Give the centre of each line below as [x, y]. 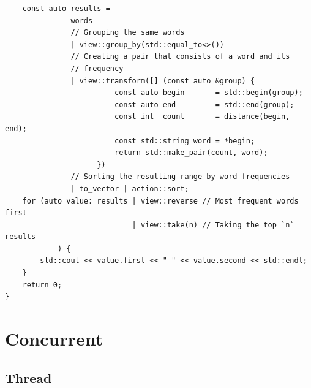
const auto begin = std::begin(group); [208, 93]
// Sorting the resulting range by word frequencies [180, 177]
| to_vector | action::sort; [130, 188]
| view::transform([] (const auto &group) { [163, 81]
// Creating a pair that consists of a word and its [180, 57]
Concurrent [54, 339]
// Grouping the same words [128, 33]
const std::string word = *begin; [185, 141]
